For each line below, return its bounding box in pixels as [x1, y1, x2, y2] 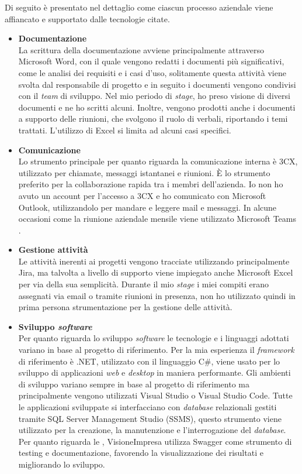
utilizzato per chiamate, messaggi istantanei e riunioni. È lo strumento [18, 166, 270, 178]
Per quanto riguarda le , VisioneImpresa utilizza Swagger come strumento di [18, 435, 292, 447]
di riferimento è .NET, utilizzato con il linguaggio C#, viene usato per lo [18, 355, 280, 367]
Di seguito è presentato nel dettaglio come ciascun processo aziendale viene [5, 1, 273, 13]
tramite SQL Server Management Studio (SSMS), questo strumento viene [18, 412, 282, 424]
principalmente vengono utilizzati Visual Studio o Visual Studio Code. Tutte [18, 389, 293, 401]
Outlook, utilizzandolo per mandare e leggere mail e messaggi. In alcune [18, 201, 277, 213]
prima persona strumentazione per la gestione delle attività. [18, 301, 232, 313]
